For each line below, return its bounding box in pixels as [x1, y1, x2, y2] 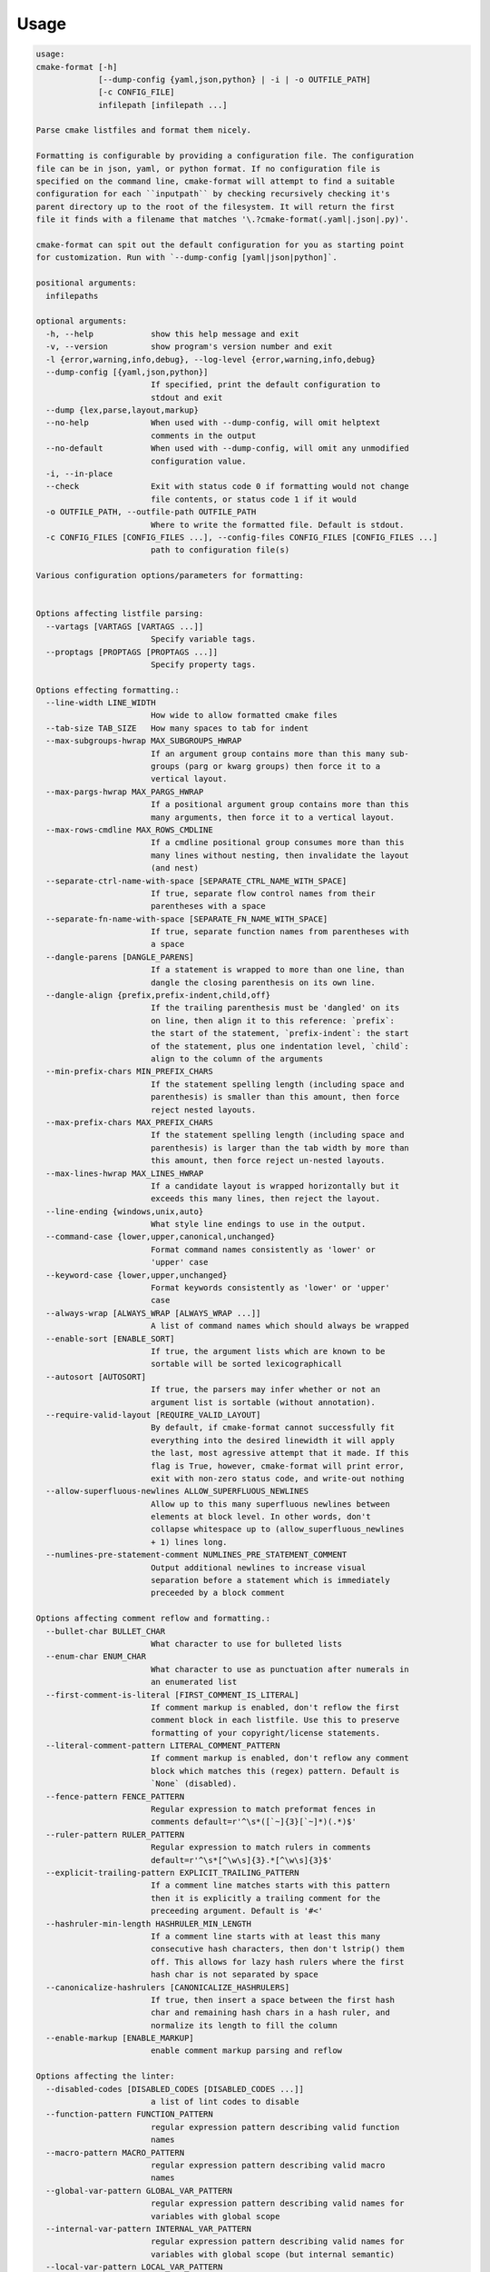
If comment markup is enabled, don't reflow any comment [150, 1753, 410, 1763]
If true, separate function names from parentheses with [150, 927, 410, 937]
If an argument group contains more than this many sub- [150, 748, 410, 759]
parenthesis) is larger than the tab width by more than [150, 1142, 410, 1153]
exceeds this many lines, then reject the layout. [150, 1193, 381, 1204]
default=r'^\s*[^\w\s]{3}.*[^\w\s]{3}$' [150, 1855, 333, 1865]
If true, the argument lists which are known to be [150, 1346, 386, 1356]
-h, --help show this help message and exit [45, 328, 299, 339]
